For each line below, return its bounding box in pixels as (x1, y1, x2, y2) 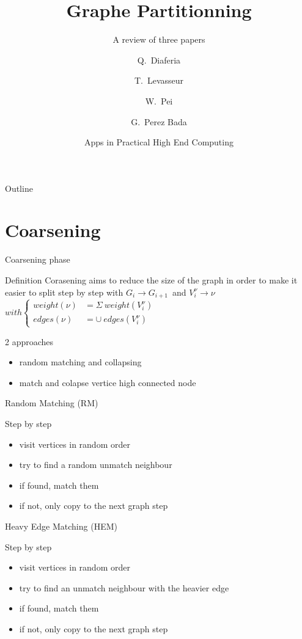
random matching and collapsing (19, 356, 142, 368)
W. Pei (145, 94, 173, 107)
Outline (5, 181, 33, 194)
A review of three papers (112, 33, 205, 46)
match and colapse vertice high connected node (19, 376, 196, 389)
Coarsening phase (5, 253, 70, 266)
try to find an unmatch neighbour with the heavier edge (19, 581, 229, 594)
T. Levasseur (134, 74, 184, 87)
